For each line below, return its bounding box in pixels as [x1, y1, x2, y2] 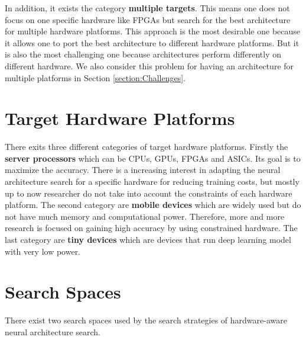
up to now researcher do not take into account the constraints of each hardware [5, 187, 292, 199]
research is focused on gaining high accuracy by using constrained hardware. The [5, 222, 298, 234]
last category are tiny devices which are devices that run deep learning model [5, 233, 291, 246]
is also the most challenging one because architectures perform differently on [5, 48, 281, 60]
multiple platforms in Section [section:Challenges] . [5, 71, 185, 84]
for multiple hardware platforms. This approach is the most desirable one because [5, 25, 301, 37]
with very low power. [5, 245, 81, 257]
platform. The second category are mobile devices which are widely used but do [5, 198, 301, 211]
